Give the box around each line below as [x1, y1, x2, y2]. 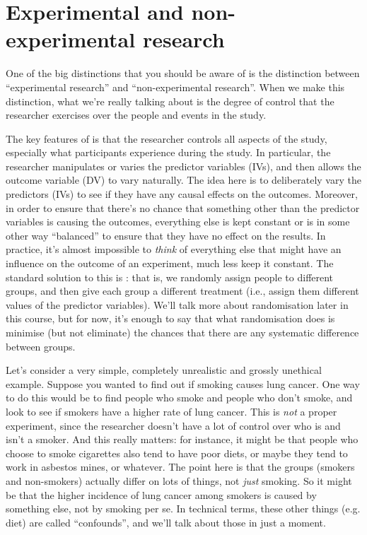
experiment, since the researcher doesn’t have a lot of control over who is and [6, 418, 341, 433]
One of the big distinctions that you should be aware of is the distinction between [6, 66, 360, 81]
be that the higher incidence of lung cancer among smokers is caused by [6, 487, 317, 502]
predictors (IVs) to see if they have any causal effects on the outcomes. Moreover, [6, 187, 358, 201]
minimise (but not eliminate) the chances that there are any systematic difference [6, 325, 359, 339]
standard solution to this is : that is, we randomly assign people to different [6, 269, 334, 284]
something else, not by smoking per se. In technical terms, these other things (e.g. [6, 501, 361, 516]
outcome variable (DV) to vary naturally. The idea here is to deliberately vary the [6, 172, 361, 187]
